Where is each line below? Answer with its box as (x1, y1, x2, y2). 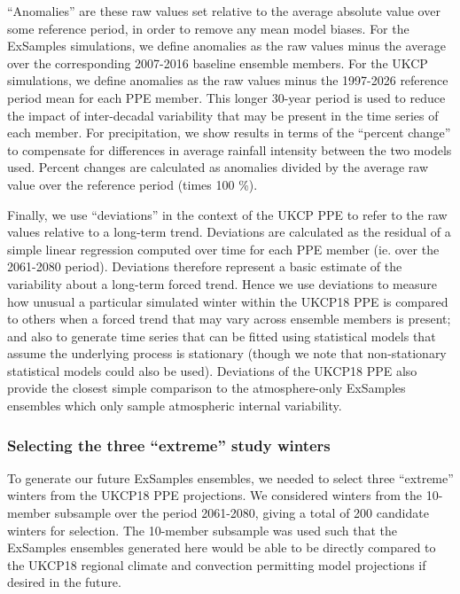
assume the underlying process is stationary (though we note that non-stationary (7, 344, 447, 363)
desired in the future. (7, 573, 121, 591)
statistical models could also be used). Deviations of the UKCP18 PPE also (7, 361, 417, 379)
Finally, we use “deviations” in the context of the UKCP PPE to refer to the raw (7, 205, 448, 223)
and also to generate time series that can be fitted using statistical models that (7, 326, 436, 345)
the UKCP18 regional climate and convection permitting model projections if (7, 555, 426, 574)
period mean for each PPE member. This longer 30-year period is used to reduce (7, 88, 446, 106)
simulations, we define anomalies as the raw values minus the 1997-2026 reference (7, 71, 448, 90)
